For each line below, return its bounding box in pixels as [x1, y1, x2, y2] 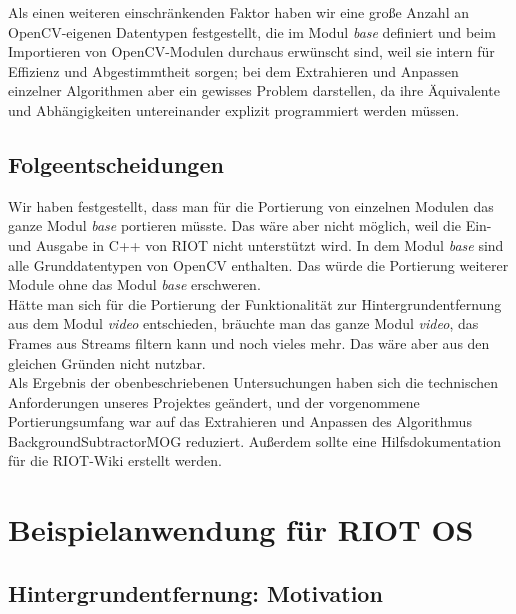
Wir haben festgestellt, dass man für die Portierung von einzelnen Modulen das [8, 195, 494, 216]
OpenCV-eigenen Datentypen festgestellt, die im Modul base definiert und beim [8, 21, 496, 42]
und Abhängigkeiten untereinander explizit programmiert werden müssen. [8, 99, 460, 120]
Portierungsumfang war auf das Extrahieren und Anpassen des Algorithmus [8, 411, 472, 432]
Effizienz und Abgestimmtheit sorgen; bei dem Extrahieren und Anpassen [8, 60, 459, 81]
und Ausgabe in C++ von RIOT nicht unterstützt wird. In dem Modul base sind [8, 234, 504, 255]
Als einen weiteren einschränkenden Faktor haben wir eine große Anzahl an [8, 2, 469, 22]
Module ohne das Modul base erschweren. [8, 274, 261, 295]
